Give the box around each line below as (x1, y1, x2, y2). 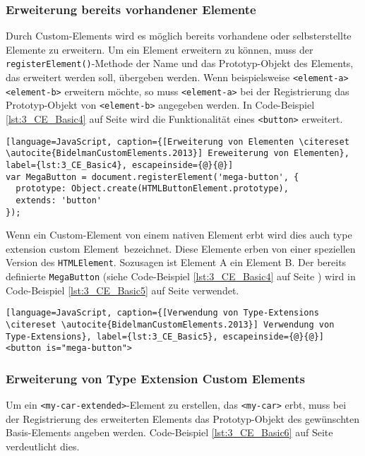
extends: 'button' (16, 195, 102, 205)
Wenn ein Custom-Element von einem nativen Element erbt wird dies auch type (6, 227, 352, 242)
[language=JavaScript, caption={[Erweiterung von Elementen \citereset (6, 136, 349, 147)
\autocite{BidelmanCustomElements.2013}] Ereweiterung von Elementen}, (6, 148, 349, 159)
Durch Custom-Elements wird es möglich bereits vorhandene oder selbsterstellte (6, 28, 352, 43)
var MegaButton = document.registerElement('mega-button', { (6, 172, 299, 182)
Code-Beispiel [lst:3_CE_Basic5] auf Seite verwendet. (6, 282, 239, 297)
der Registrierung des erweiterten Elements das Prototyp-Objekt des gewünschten (6, 411, 359, 426)
